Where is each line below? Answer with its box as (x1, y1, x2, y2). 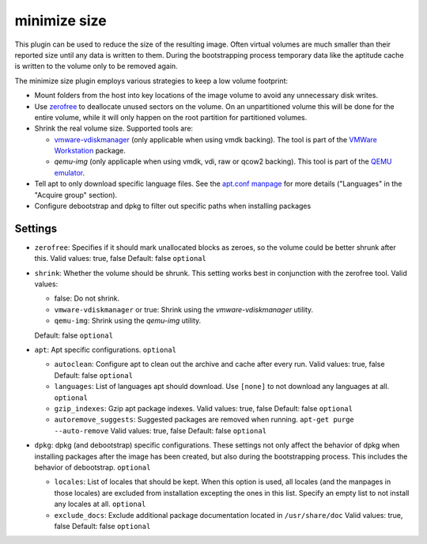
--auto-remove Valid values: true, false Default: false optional (54, 425, 267, 435)
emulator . (54, 168, 85, 177)
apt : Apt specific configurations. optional (34, 345, 177, 355)
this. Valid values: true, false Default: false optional (34, 254, 207, 263)
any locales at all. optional (54, 499, 146, 509)
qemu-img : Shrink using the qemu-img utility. (54, 316, 202, 326)
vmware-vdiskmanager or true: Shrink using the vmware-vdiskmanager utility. (54, 304, 314, 314)
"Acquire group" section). (34, 190, 118, 199)
